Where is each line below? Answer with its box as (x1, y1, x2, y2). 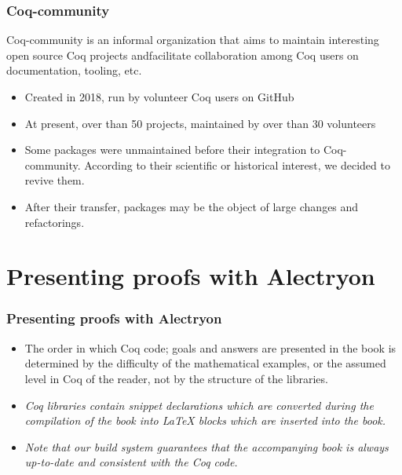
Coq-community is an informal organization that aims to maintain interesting (6, 31, 379, 48)
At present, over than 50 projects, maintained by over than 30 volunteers (24, 115, 376, 131)
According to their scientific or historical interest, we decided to (84, 156, 390, 173)
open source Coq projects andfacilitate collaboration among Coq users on (6, 46, 359, 63)
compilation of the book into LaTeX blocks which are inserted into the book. (24, 412, 386, 429)
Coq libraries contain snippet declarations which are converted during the (24, 396, 374, 413)
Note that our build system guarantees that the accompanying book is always (24, 438, 389, 455)
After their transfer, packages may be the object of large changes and (24, 198, 359, 214)
